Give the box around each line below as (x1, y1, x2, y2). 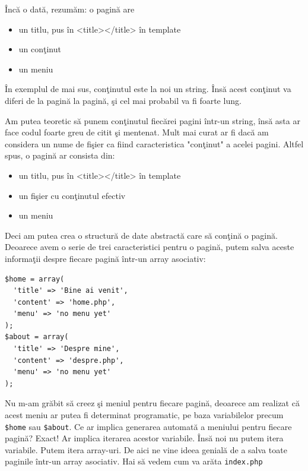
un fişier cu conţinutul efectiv (18, 189, 126, 201)
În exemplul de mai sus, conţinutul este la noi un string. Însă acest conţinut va (5, 83, 291, 95)
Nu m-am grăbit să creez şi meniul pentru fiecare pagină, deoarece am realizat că (5, 397, 300, 409)
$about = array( (5, 333, 69, 342)
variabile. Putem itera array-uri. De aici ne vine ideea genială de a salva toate (5, 443, 287, 456)
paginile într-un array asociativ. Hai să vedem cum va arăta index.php (5, 455, 263, 467)
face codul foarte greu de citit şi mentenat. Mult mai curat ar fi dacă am (5, 126, 269, 138)
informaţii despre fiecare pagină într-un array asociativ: (5, 252, 206, 264)
